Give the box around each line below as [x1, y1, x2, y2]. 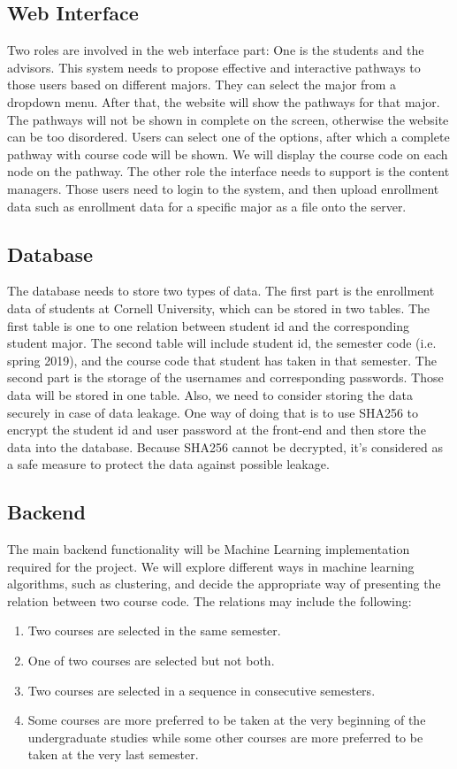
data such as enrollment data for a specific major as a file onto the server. [7, 196, 407, 215]
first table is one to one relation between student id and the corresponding [7, 316, 410, 335]
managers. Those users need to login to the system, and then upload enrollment [7, 179, 439, 197]
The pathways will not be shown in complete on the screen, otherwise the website [7, 110, 449, 128]
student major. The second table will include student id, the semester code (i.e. [7, 334, 437, 352]
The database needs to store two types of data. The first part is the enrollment [7, 281, 435, 300]
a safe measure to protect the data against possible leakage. [7, 455, 330, 473]
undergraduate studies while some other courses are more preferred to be [27, 727, 423, 746]
